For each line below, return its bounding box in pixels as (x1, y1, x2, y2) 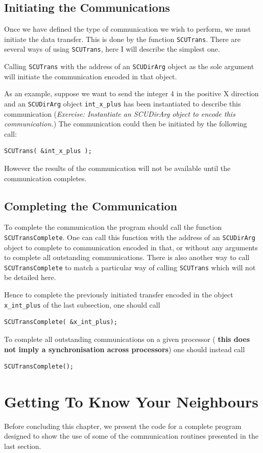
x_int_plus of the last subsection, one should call (4, 299, 160, 310)
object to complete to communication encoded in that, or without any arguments (4, 242, 258, 252)
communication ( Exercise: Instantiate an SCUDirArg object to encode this (4, 108, 235, 119)
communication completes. (4, 172, 87, 183)
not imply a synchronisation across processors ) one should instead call (4, 343, 245, 354)
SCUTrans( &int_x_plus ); (4, 147, 92, 155)
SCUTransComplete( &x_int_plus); (4, 318, 117, 326)
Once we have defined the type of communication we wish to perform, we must (4, 24, 251, 34)
